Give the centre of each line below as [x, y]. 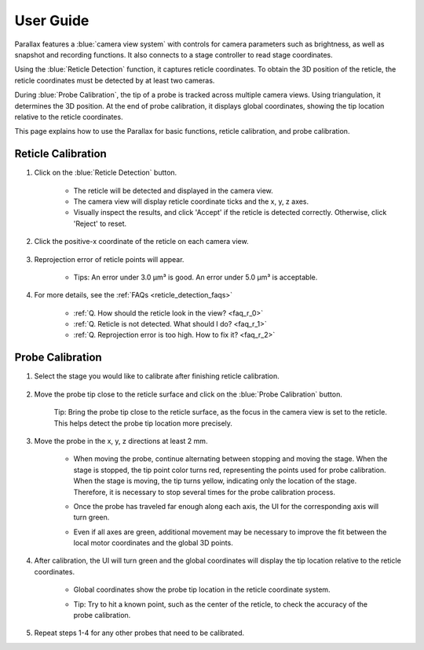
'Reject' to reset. [100, 223]
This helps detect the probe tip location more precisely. [143, 423]
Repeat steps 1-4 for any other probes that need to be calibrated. [139, 633]
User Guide [52, 20]
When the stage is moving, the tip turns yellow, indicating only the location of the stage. [215, 481]
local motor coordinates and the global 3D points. [153, 543]
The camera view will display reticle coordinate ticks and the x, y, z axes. [191, 201]
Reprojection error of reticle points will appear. [109, 259]
